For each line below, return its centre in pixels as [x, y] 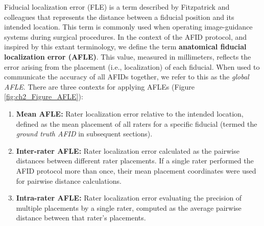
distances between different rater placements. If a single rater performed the [135, 161]
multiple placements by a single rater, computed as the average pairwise [129, 207]
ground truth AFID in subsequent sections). [84, 134]
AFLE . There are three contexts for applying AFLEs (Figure [100, 86]
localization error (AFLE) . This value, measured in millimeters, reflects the [128, 56]
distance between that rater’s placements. [81, 218]
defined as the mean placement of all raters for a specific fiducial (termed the [137, 123]
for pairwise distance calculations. [69, 180]
